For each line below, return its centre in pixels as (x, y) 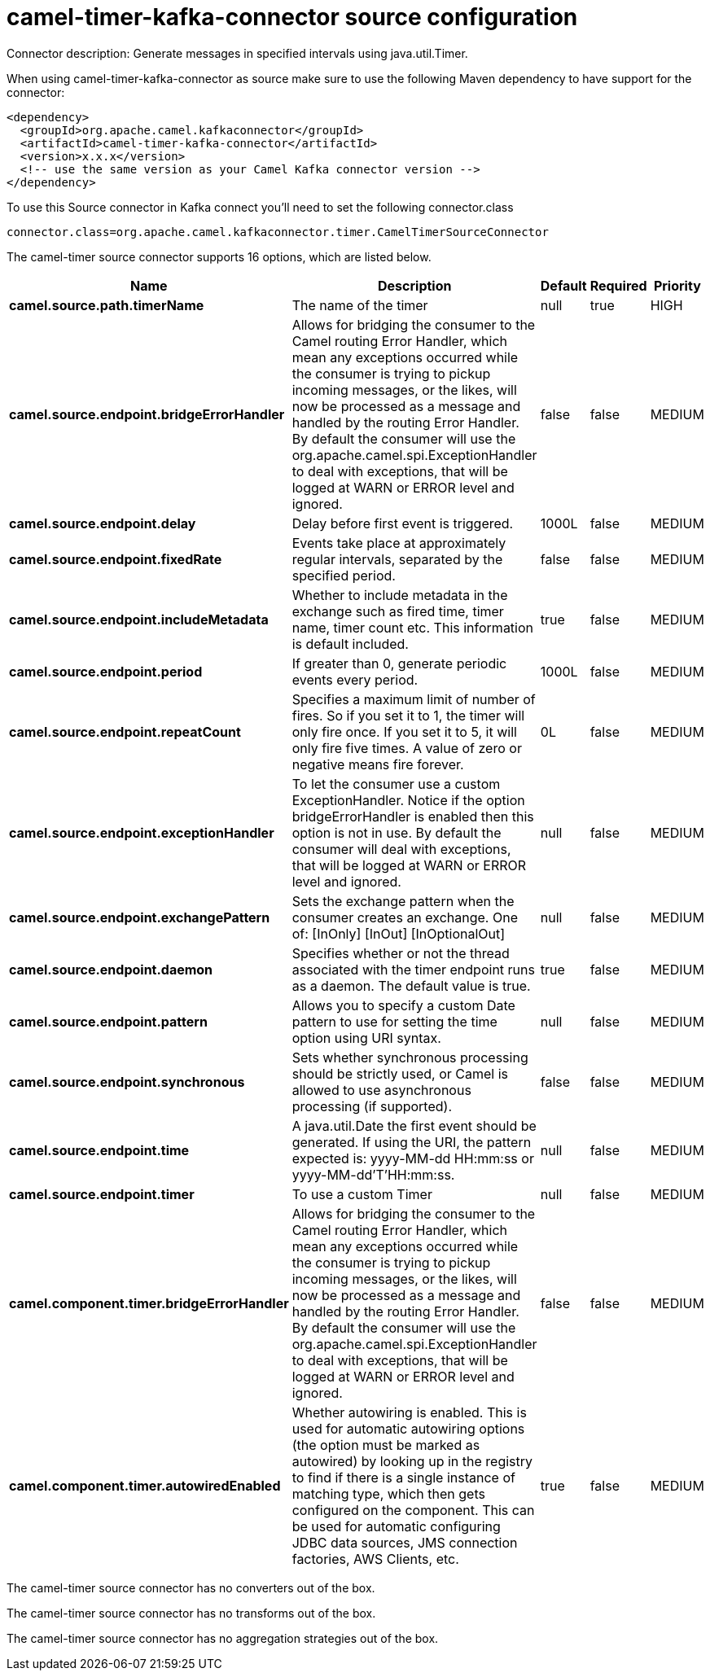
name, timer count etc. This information (413, 627)
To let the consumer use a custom (396, 784)
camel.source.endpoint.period (106, 671)
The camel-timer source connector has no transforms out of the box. (191, 1613)
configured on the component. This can (413, 1510)
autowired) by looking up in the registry (412, 1461)
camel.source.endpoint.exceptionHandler (142, 832)
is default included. (350, 644)
